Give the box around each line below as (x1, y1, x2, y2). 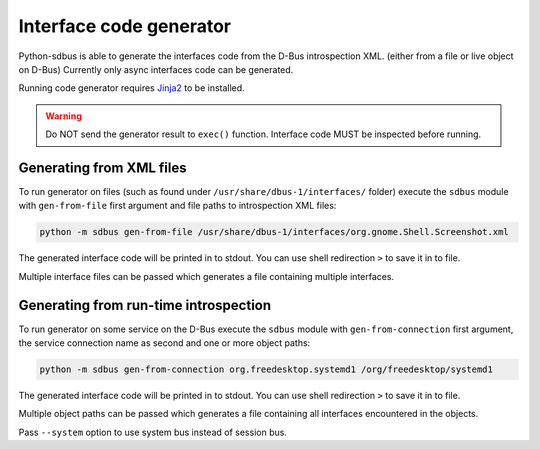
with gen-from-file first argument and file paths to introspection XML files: (18, 200, 337, 212)
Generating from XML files (18, 159, 187, 176)
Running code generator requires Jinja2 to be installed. (18, 82, 245, 94)
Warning (45, 110, 82, 122)
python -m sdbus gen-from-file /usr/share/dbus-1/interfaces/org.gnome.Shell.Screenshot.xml (39, 226, 509, 238)
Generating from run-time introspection (18, 296, 272, 314)
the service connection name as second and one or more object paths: (18, 337, 311, 349)
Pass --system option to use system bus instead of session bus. (18, 426, 287, 438)
